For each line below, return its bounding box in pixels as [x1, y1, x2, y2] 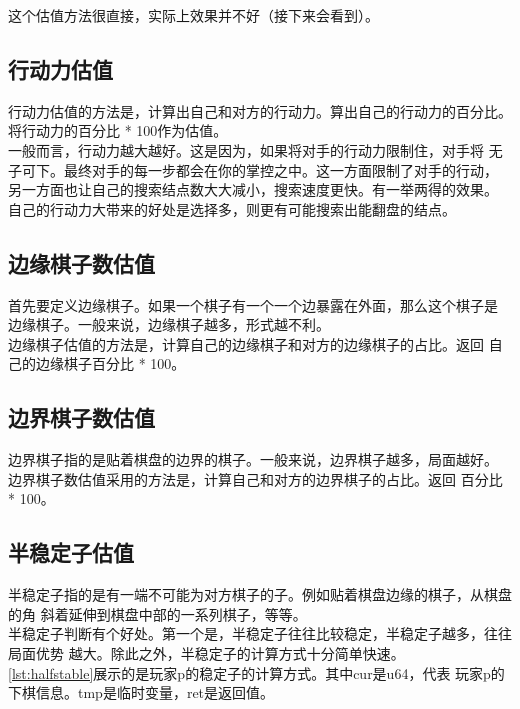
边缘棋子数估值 [8, 247, 155, 278]
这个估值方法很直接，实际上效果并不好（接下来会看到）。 [8, 5, 379, 25]
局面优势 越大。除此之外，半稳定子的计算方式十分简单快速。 [8, 642, 405, 663]
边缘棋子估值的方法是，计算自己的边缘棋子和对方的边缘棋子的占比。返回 [8, 333, 484, 354]
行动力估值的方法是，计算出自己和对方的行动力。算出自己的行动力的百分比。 [8, 100, 512, 121]
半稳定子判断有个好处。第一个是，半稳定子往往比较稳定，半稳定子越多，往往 [8, 623, 512, 644]
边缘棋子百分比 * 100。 [35, 353, 186, 374]
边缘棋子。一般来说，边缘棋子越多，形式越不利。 [8, 314, 330, 335]
